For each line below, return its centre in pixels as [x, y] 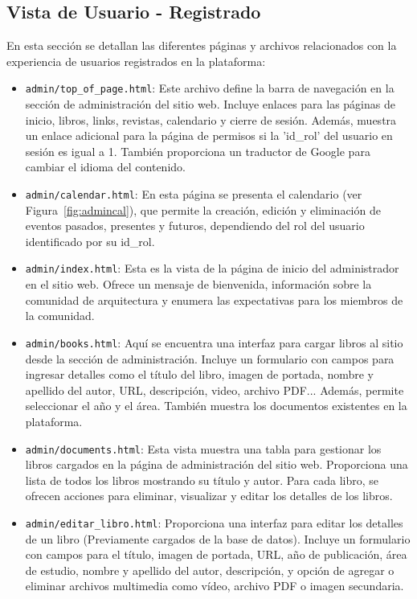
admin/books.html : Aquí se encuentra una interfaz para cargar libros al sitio [214, 342]
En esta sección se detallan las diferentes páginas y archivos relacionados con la [202, 45]
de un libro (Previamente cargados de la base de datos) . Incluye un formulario [218, 538]
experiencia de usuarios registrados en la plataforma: [136, 61]
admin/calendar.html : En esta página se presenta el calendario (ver [194, 194]
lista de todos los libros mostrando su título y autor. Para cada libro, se [202, 480]
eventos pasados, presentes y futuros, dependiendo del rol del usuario [195, 226]
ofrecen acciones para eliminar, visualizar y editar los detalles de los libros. [209, 496]
